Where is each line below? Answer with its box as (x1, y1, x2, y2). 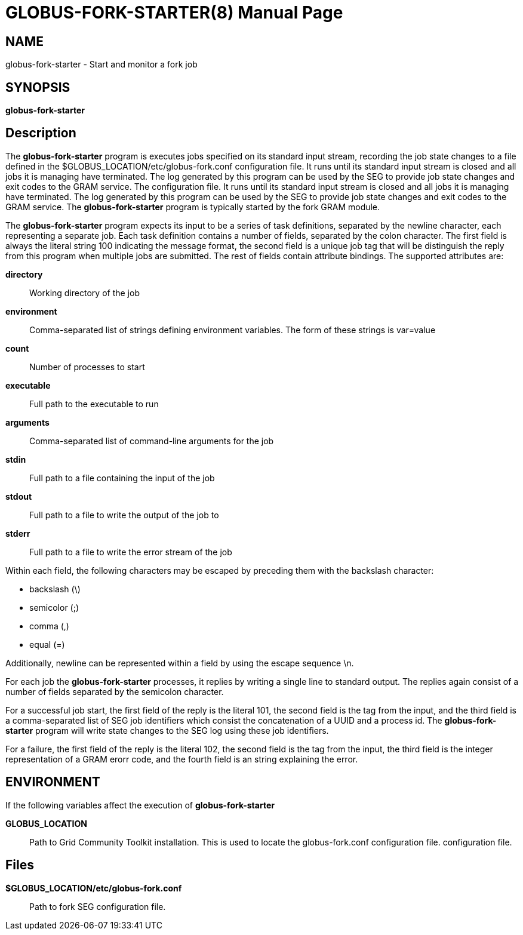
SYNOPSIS (5, 79, 70, 95)
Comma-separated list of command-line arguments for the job (29, 435, 274, 446)
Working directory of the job (29, 287, 140, 298)
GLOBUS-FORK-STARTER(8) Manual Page (5, 2, 343, 23)
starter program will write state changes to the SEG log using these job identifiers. (5, 725, 329, 736)
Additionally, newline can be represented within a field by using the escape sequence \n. (5, 657, 354, 668)
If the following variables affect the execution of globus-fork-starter (5, 799, 275, 810)
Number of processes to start (29, 361, 145, 372)
